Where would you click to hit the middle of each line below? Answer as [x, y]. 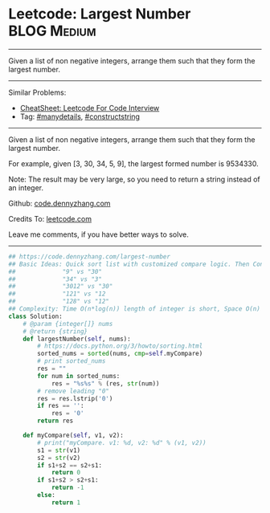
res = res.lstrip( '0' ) [75, 398]
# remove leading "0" [74, 391]
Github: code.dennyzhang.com [59, 203]
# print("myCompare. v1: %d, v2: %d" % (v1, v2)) [122, 442]
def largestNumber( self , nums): [77, 339]
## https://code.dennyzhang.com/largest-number [90, 256]
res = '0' [67, 413]
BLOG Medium [52, 31]
